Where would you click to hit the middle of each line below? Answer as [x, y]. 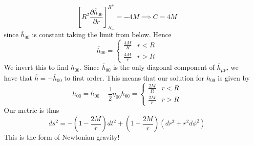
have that [18, 77]
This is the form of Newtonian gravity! [62, 137]
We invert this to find [36, 67]
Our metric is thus [32, 110]
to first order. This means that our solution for [134, 77]
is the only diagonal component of [164, 67]
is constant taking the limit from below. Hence [102, 34]
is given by [234, 77]
